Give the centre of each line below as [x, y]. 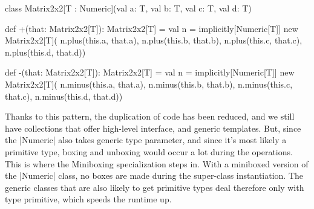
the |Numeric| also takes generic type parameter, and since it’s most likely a [146, 140]
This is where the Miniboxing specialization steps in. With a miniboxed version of [157, 163]
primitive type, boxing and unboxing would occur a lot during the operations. [149, 151]
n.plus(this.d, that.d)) [45, 52]
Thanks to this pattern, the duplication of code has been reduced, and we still [150, 116]
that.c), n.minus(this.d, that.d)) [64, 96]
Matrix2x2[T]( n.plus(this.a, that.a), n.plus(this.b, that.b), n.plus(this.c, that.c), [154, 40]
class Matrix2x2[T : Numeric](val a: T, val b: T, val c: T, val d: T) [128, 8]
